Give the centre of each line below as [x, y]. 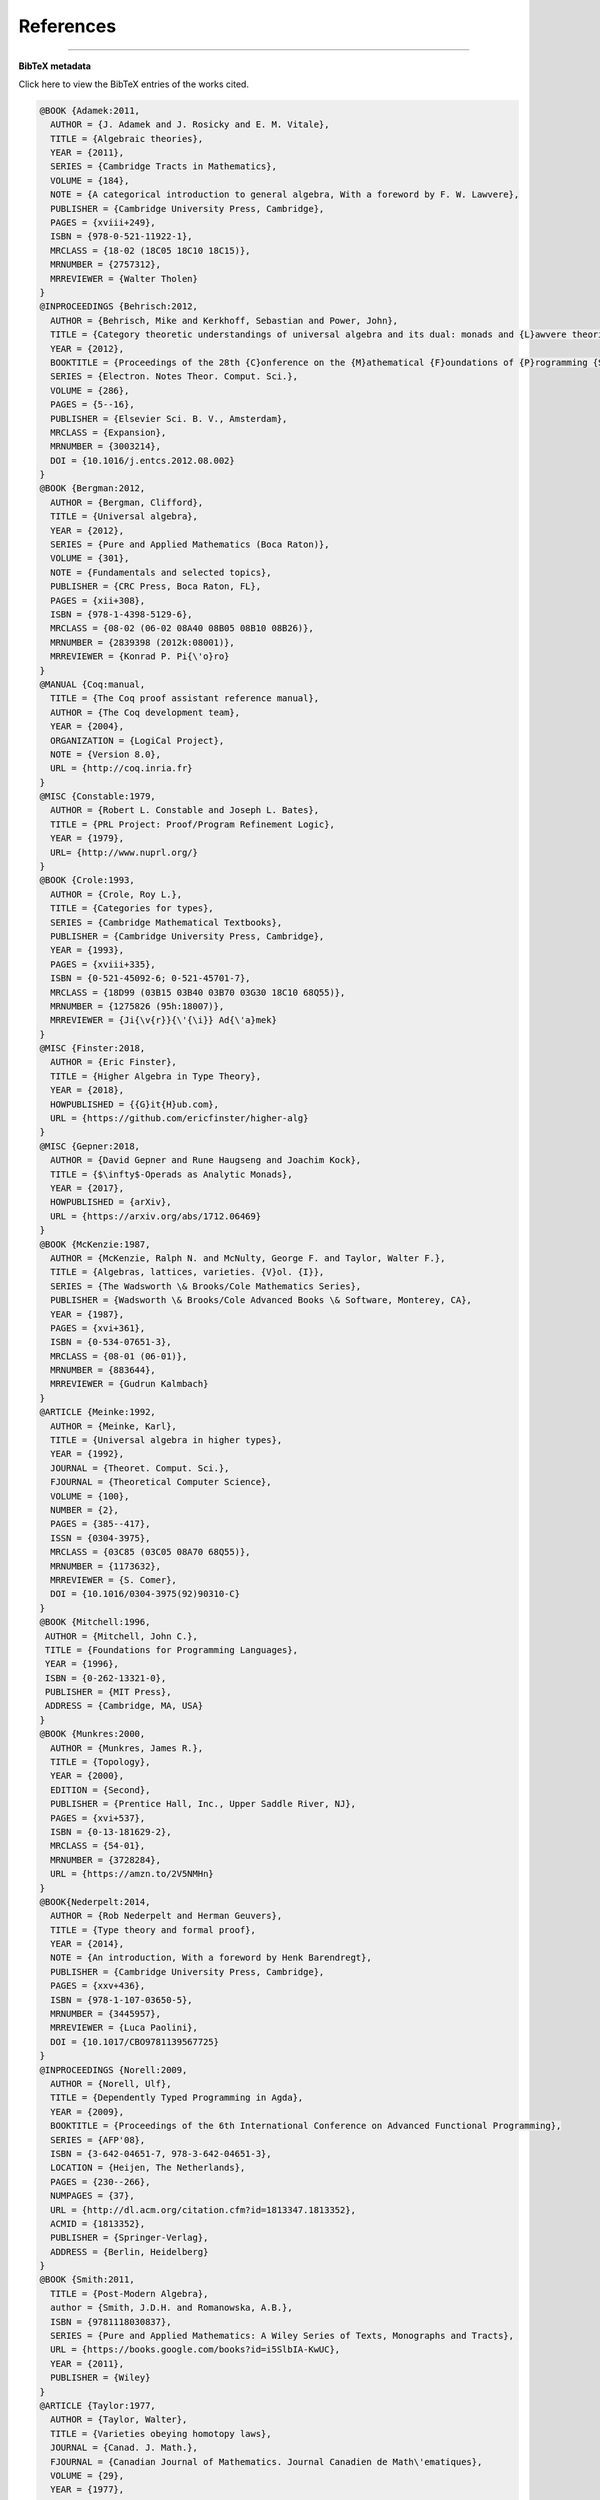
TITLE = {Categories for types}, [132, 908]
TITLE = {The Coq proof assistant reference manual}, [185, 698]
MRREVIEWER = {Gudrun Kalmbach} [129, 1384]
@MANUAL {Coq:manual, [92, 684]
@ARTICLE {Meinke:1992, [98, 1412]
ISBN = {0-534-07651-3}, [111, 1342]
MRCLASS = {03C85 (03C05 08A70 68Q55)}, [150, 1552]
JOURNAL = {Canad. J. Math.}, [124, 2448]
